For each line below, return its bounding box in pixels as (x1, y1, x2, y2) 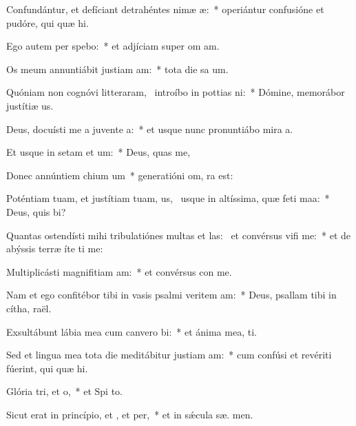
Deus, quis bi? (6, 204, 66, 219)
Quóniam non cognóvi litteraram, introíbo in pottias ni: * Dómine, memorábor (6, 85, 345, 99)
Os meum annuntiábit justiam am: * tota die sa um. (6, 61, 229, 76)
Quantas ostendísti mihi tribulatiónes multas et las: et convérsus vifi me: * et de (6, 227, 350, 242)
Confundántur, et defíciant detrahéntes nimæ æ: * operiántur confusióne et (6, 2, 324, 16)
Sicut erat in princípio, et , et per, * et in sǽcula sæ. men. (6, 407, 253, 421)
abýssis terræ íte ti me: (6, 241, 103, 256)
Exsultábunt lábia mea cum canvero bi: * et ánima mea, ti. (6, 324, 257, 338)
